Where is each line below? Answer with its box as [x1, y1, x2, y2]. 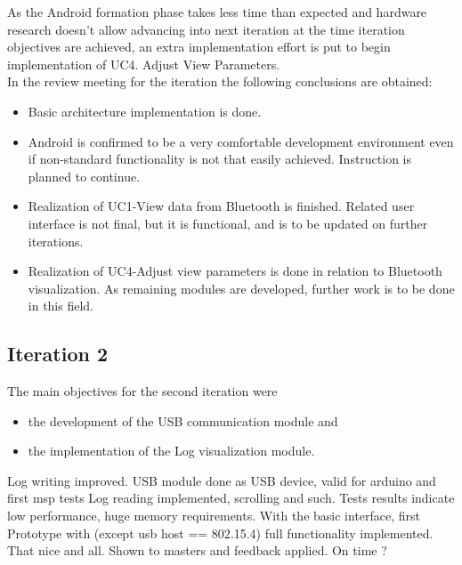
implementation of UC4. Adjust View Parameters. [7, 54, 280, 73]
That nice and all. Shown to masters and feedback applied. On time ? [7, 541, 387, 560]
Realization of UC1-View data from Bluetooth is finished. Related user [28, 197, 415, 215]
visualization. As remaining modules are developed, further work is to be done [28, 278, 455, 297]
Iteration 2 [7, 340, 109, 367]
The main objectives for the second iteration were [7, 382, 278, 400]
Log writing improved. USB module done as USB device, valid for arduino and [7, 471, 436, 489]
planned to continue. [28, 166, 141, 185]
